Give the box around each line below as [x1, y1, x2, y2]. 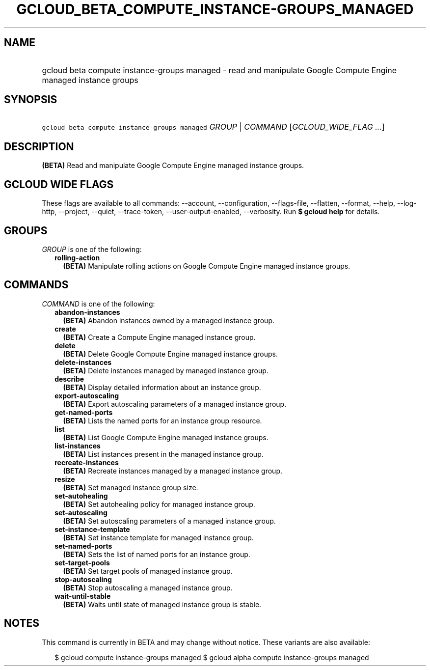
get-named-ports [54, 408, 113, 417]
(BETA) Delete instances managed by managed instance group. [63, 366, 269, 375]
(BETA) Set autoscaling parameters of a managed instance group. [63, 516, 276, 525]
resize [54, 475, 75, 483]
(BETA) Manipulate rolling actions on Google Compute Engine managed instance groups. [63, 261, 350, 270]
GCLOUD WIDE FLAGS [4, 178, 114, 191]
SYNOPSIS [4, 93, 57, 106]
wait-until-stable [54, 591, 111, 600]
